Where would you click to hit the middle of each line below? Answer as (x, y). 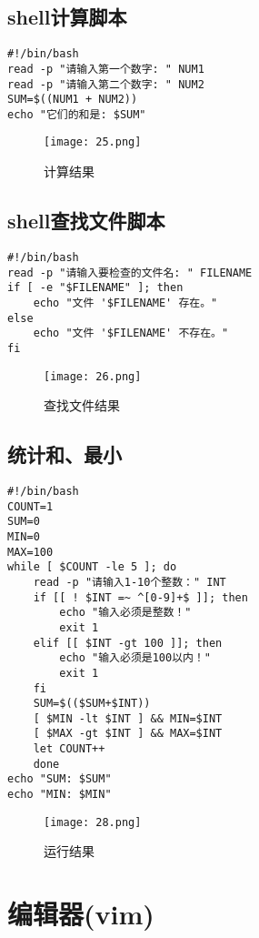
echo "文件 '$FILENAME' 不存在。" (131, 333)
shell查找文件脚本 (86, 221)
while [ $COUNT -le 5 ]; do (92, 567)
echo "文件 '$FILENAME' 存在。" (125, 303)
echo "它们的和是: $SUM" (77, 114)
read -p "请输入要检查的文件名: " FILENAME (130, 272)
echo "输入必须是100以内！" (135, 658)
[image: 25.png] (93, 142)
